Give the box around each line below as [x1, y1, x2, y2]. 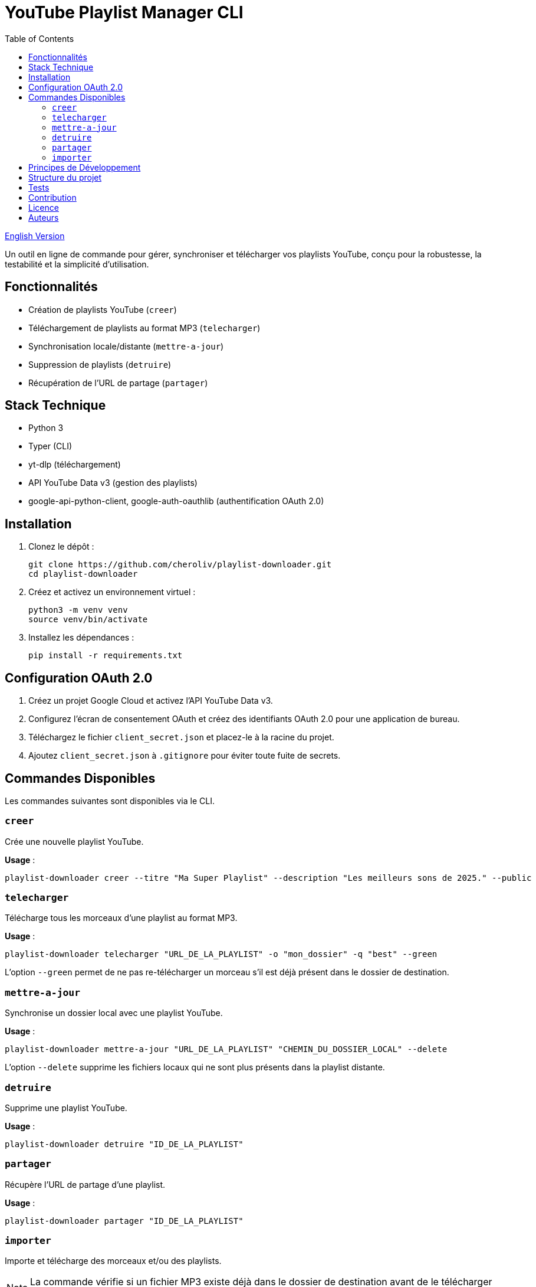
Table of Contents [5, 33, 74, 44]
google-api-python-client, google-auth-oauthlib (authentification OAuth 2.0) [28, 496, 324, 507]
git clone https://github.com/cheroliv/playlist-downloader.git [28, 560, 332, 570]
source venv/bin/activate [28, 615, 148, 625]
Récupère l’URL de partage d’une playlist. [5, 1179, 166, 1190]
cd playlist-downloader [28, 569, 138, 579]
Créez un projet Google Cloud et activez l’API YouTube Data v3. [28, 695, 273, 706]
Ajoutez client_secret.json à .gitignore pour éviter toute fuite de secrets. [28, 750, 341, 761]
